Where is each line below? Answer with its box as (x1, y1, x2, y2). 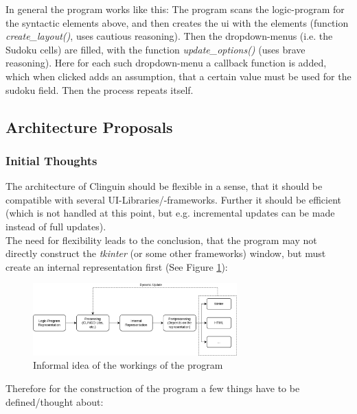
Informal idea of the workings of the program (33, 358, 223, 372)
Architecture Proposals (5, 116, 173, 137)
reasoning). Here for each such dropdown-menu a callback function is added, (5, 56, 327, 70)
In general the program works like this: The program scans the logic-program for (5, 2, 345, 16)
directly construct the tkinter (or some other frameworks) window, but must (5, 246, 326, 260)
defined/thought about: (5, 394, 104, 409)
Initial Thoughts (5, 151, 97, 169)
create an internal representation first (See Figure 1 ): (5, 259, 228, 273)
